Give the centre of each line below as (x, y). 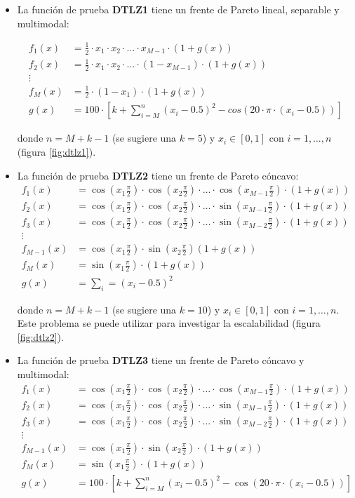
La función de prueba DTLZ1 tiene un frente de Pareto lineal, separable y (178, 9)
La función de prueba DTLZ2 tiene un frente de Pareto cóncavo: (158, 175)
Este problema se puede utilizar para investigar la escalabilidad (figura (169, 323)
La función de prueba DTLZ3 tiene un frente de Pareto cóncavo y (161, 360)
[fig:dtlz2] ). (40, 336)
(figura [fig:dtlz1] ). (56, 151)
